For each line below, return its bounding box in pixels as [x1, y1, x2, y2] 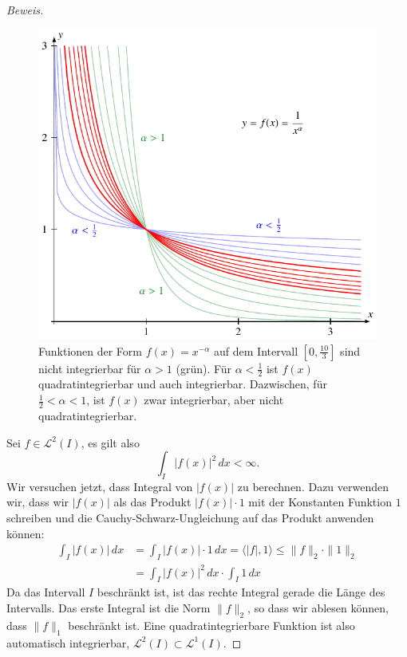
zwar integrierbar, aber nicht [144, 391, 284, 408]
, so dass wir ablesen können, [247, 600, 389, 616]
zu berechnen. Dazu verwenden [237, 478, 389, 494]
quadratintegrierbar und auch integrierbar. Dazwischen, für [38, 376, 327, 392]
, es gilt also [81, 434, 140, 450]
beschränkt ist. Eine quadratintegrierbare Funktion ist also [68, 616, 355, 633]
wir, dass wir [6, 494, 69, 510]
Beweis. [6, 2, 44, 18]
